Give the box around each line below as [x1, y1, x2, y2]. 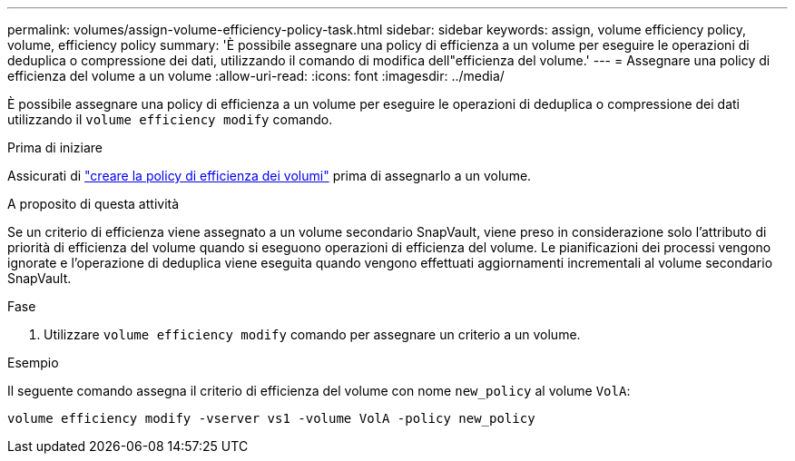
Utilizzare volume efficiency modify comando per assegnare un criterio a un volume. [44, 327, 581, 342]
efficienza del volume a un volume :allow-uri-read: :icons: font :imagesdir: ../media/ [7, 68, 505, 83]
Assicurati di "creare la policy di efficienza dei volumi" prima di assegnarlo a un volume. [7, 168, 532, 183]
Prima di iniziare [7, 140, 103, 155]
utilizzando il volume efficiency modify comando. [7, 112, 333, 127]
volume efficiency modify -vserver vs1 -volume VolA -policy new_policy [7, 411, 535, 426]
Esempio [7, 355, 59, 370]
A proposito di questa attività [7, 196, 180, 211]
